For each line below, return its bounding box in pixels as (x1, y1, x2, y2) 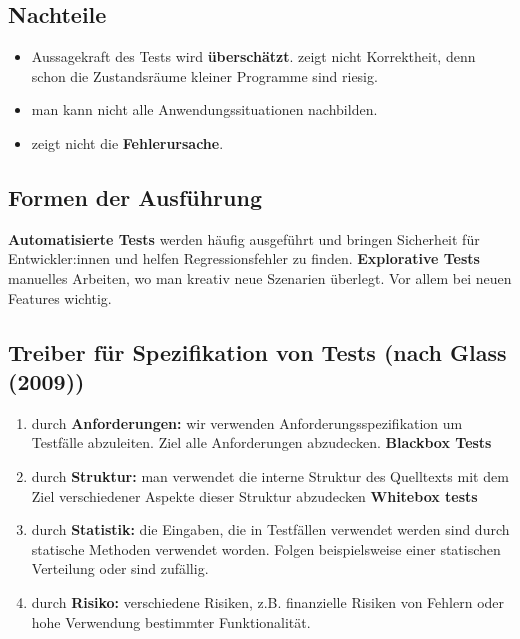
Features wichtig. (8, 287, 112, 308)
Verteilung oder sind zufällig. (31, 558, 209, 579)
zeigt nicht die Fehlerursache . (31, 132, 224, 153)
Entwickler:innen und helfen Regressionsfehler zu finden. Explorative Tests (8, 248, 480, 269)
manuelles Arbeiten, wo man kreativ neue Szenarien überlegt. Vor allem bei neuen (8, 267, 512, 288)
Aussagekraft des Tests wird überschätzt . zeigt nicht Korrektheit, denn (31, 46, 476, 67)
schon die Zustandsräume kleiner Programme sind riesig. (31, 65, 378, 86)
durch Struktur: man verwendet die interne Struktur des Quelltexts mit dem (31, 465, 509, 486)
